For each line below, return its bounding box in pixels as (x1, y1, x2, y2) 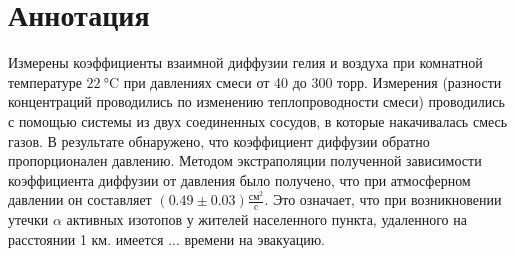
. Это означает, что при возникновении (264, 189, 502, 210)
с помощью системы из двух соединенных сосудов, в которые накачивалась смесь (8, 110, 508, 131)
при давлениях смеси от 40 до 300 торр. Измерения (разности (123, 71, 502, 92)
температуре (8, 71, 82, 92)
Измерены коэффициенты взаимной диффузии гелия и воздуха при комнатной (8, 52, 483, 73)
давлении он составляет (8, 189, 152, 210)
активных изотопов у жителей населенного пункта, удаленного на (66, 209, 467, 230)
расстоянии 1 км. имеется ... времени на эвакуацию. (8, 228, 326, 249)
